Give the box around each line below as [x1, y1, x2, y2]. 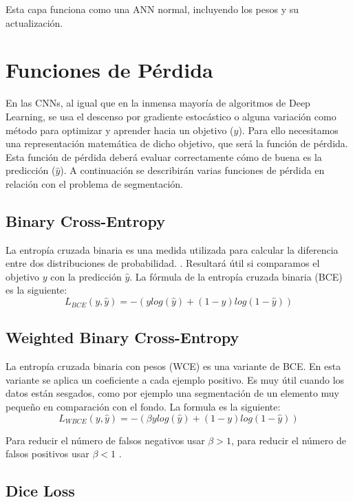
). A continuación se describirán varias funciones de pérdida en [60, 163, 325, 177]
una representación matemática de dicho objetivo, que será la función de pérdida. [6, 136, 348, 151]
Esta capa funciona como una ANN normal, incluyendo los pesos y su [6, 2, 299, 16]
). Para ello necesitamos [238, 122, 339, 137]
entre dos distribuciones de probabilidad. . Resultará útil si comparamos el [6, 256, 320, 270]
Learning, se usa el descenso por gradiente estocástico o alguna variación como [6, 109, 336, 123]
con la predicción [50, 269, 122, 283]
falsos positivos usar [6, 446, 89, 461]
